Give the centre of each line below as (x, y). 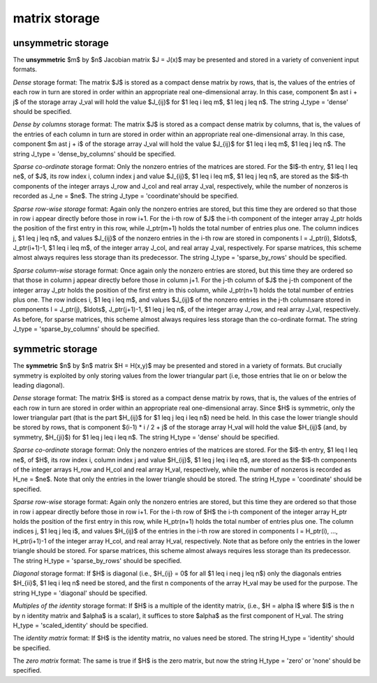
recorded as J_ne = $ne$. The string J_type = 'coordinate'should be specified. (126, 196)
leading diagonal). (39, 385)
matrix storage (57, 18)
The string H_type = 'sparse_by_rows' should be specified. (97, 560)
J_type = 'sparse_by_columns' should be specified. (86, 329)
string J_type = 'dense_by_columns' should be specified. (94, 154)
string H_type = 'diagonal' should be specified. (80, 593)
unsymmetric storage (61, 43)
